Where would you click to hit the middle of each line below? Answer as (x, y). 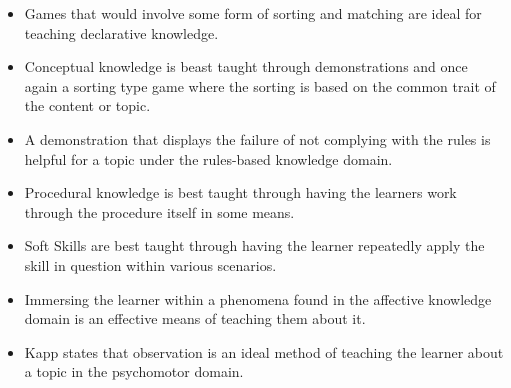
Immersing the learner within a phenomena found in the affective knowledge (258, 298)
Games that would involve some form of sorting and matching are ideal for (253, 13)
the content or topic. (87, 105)
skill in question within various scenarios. (150, 264)
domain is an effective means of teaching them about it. (195, 318)
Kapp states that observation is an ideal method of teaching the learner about (264, 351)
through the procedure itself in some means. (159, 211)
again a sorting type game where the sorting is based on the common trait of (260, 85)
